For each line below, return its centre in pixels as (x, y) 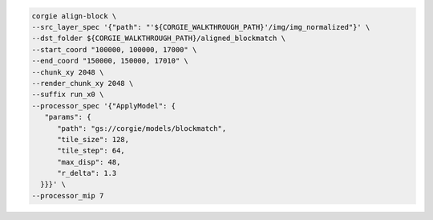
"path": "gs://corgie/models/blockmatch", (142, 128)
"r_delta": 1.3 (87, 173)
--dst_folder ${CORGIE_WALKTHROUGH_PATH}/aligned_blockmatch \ (159, 39)
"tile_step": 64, (91, 151)
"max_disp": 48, (89, 162)
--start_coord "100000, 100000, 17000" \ (114, 49)
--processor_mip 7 (68, 196)
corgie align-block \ (74, 16)
